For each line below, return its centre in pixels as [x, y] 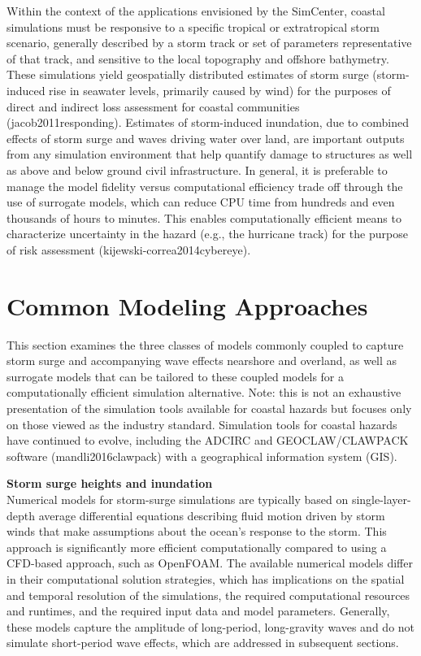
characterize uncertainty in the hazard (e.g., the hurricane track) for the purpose [207, 234]
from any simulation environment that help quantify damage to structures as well [210, 154]
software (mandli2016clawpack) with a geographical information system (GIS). [202, 456]
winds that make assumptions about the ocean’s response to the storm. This [197, 531]
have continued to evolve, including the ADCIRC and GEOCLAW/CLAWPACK [208, 440]
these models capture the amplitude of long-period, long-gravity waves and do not [211, 626]
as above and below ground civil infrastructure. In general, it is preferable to [197, 169]
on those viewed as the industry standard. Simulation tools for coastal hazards [202, 424]
